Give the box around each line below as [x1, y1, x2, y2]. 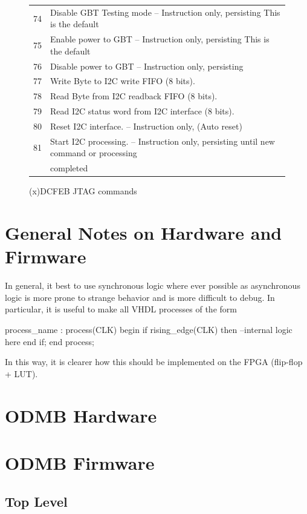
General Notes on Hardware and [5, 220, 282, 245]
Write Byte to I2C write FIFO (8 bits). [50, 74, 195, 87]
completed [50, 162, 88, 174]
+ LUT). [5, 367, 38, 380]
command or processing [50, 147, 137, 159]
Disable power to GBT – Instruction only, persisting [50, 59, 244, 72]
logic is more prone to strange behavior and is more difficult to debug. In [5, 291, 275, 303]
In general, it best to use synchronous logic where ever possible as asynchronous [5, 279, 300, 292]
